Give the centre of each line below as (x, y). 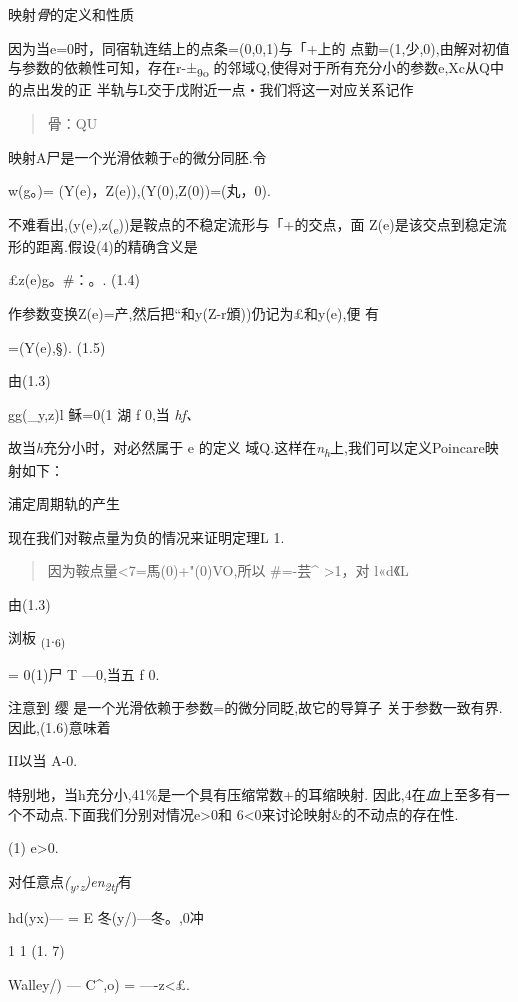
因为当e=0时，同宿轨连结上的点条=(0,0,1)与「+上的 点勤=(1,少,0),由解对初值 (259, 47)
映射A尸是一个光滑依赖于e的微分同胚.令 (137, 156)
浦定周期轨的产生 (64, 503)
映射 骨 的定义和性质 (71, 14)
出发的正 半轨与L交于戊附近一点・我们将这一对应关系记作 (224, 89)
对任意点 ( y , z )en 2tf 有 (70, 882)
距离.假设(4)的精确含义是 (116, 245)
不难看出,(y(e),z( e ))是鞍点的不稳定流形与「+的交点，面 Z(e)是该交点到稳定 (250, 225)
